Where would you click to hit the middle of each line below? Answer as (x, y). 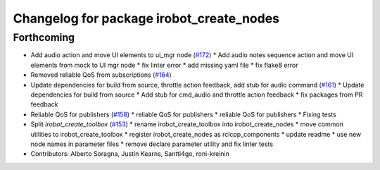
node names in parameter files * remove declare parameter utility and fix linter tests (152, 144)
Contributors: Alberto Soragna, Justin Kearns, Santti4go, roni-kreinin (130, 154)
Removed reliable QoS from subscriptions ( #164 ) (101, 75)
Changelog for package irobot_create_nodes (146, 18)
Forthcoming (44, 37)
